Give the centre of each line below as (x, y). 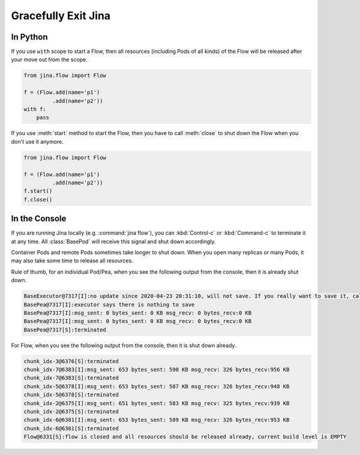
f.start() (38, 191)
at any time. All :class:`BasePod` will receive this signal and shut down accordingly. (113, 241)
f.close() (38, 199)
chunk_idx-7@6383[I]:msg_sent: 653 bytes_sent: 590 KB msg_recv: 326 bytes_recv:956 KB (157, 370)
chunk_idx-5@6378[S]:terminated (71, 395)
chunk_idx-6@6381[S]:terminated (71, 428)
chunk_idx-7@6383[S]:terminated (71, 378)
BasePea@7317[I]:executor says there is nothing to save (109, 304)
